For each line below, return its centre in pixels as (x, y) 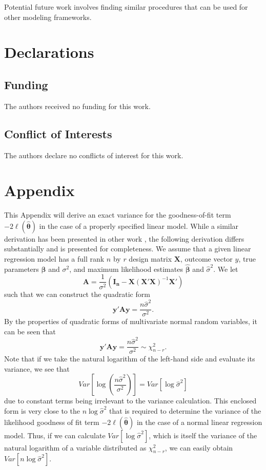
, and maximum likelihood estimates (126, 269)
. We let (226, 269)
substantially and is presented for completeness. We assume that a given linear (128, 249)
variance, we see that (37, 368)
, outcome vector (206, 259)
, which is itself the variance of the (203, 435)
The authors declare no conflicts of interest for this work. (94, 155)
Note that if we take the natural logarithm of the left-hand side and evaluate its (130, 359)
